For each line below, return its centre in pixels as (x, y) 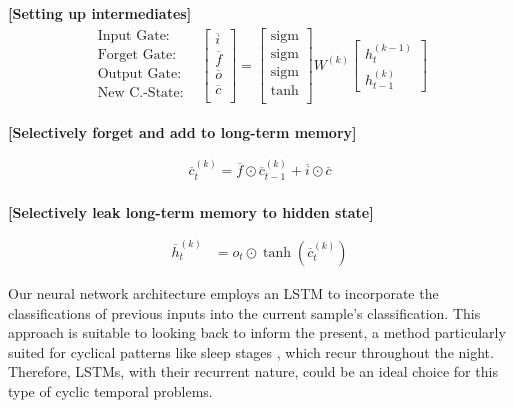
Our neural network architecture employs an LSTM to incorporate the (223, 292)
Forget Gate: (137, 54)
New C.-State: (140, 92)
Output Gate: (139, 73)
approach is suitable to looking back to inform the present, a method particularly (257, 332)
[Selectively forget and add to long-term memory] (182, 131)
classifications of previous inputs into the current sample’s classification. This (244, 312)
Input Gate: (133, 35)
